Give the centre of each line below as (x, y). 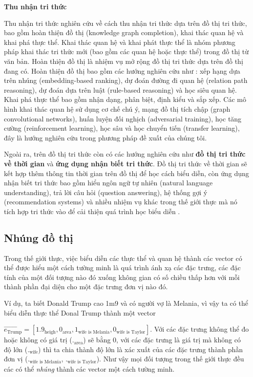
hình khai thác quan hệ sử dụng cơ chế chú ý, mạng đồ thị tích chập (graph (117, 109)
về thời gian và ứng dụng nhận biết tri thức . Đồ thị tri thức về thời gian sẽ (126, 163)
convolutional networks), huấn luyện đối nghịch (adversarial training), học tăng (123, 118)
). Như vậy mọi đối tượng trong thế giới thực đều (170, 359)
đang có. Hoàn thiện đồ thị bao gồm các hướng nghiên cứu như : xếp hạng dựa (122, 70)
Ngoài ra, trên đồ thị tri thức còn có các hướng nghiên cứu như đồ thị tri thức (125, 154)
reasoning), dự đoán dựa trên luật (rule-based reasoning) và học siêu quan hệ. (120, 89)
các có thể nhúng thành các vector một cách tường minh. (89, 368)
